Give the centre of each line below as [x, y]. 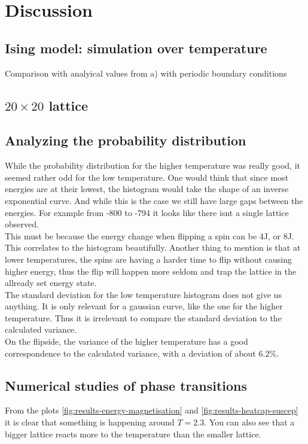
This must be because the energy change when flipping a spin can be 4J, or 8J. [150, 235]
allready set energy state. [51, 283]
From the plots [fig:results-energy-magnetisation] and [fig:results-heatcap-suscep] [152, 410]
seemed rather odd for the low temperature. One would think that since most [147, 177]
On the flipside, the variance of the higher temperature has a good [126, 341]
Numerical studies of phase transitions [126, 385]
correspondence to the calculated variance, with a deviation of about [130, 353]
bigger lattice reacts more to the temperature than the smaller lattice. [133, 434]
